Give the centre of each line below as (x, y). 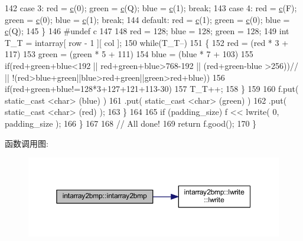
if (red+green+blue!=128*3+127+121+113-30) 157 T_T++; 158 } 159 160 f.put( (152, 89)
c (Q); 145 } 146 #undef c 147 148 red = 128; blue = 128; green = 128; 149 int (147, 31)
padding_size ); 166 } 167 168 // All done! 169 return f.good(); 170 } (131, 123)
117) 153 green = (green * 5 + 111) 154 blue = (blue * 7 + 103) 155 (129, 54)
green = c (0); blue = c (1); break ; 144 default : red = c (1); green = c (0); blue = (147, 19)
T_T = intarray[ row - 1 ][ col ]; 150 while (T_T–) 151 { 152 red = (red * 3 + (147, 42)
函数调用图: (27, 143)
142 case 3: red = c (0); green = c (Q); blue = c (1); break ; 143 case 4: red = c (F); (151, 8)
